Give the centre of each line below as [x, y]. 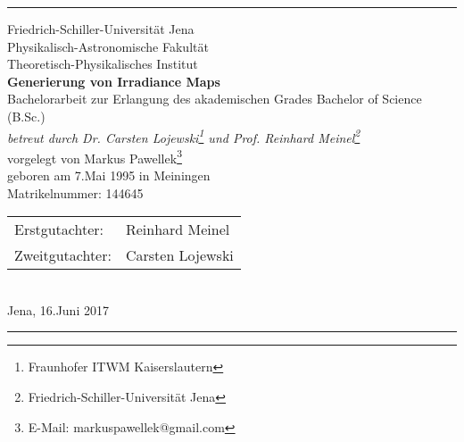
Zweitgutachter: [63, 255]
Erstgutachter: [59, 229]
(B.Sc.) [26, 116]
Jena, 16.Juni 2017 [58, 309]
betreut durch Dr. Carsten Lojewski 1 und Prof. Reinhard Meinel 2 [184, 136]
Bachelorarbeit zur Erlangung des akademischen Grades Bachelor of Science [215, 99]
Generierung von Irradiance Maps [114, 81]
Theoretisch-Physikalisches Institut [103, 64]
